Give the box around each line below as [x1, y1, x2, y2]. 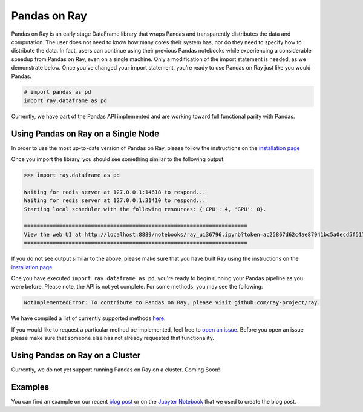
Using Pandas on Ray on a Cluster [11, 350, 141, 360]
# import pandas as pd [24, 88, 91, 96]
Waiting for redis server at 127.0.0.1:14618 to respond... [24, 188, 206, 195]
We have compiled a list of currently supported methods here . [11, 315, 166, 322]
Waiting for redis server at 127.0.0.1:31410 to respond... [24, 197, 206, 204]
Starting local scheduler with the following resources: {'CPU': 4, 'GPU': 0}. [24, 206, 267, 212]
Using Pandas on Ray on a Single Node [11, 128, 160, 139]
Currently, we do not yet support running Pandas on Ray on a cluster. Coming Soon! [11, 366, 220, 373]
